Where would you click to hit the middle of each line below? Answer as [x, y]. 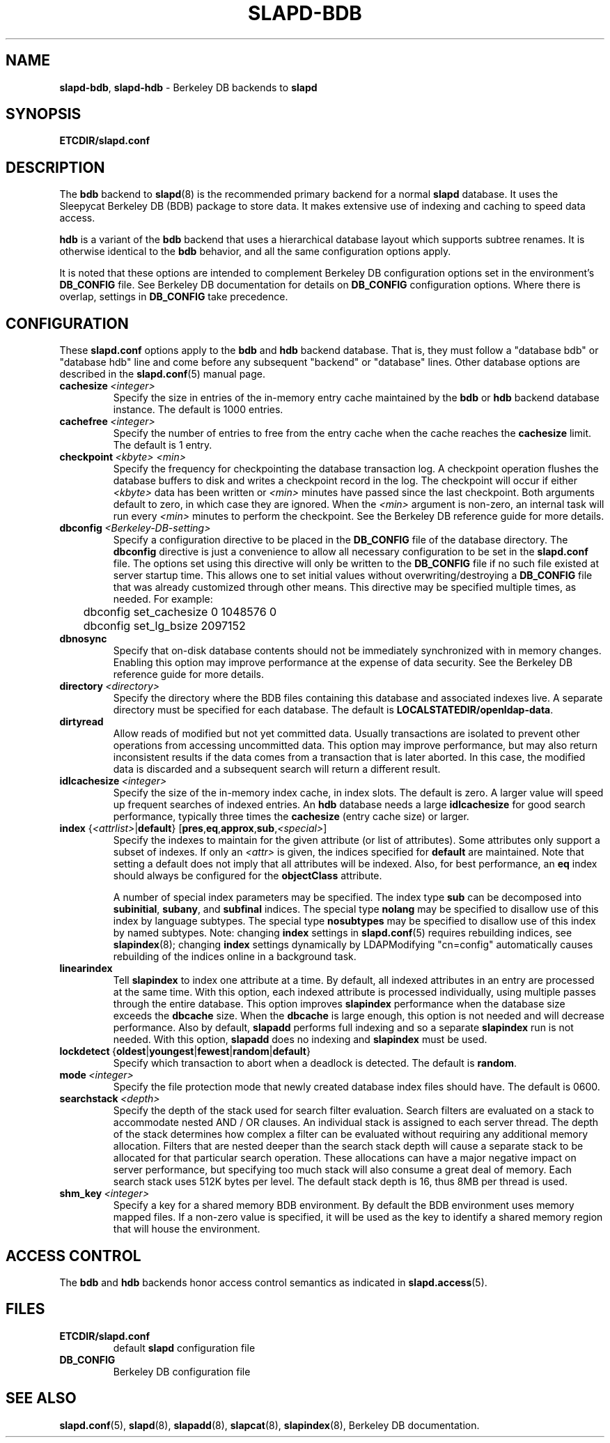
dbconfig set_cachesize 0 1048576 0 [180, 612]
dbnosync [83, 639]
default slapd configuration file [184, 1348]
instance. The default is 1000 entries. [198, 410]
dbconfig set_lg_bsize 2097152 [164, 626]
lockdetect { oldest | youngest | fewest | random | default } [185, 1051]
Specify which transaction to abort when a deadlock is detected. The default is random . [315, 1063]
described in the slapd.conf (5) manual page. [162, 374]
